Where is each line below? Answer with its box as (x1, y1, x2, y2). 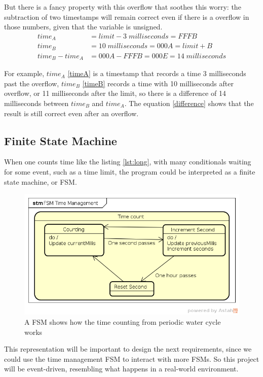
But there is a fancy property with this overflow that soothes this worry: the (4, 2, 241, 12)
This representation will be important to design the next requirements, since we (4, 344, 252, 354)
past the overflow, (4, 78, 59, 88)
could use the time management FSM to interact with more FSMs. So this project (4, 353, 259, 364)
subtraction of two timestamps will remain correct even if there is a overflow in (4, 11, 249, 22)
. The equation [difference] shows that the (124, 98, 254, 109)
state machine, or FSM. (4, 176, 77, 187)
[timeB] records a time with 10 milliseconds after (82, 78, 234, 88)
